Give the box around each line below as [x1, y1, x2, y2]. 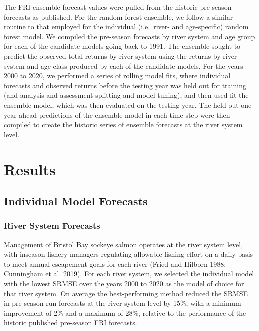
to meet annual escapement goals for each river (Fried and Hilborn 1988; [4, 258, 226, 269]
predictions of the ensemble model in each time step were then [39, 109, 230, 120]
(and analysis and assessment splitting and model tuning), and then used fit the [4, 90, 249, 100]
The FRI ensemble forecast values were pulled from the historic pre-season [4, 2, 232, 12]
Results [4, 158, 56, 179]
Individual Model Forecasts [4, 193, 148, 209]
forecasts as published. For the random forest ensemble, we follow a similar [4, 11, 233, 22]
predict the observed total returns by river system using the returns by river [4, 50, 237, 61]
